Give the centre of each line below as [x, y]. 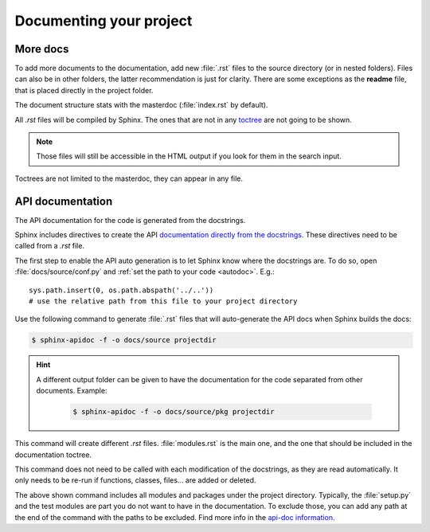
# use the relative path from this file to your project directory [163, 301]
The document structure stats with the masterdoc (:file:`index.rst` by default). [141, 105]
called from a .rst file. [50, 246]
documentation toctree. [53, 455]
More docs [42, 49]
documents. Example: [72, 391]
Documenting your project [104, 21]
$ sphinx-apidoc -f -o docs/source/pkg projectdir [174, 412]
